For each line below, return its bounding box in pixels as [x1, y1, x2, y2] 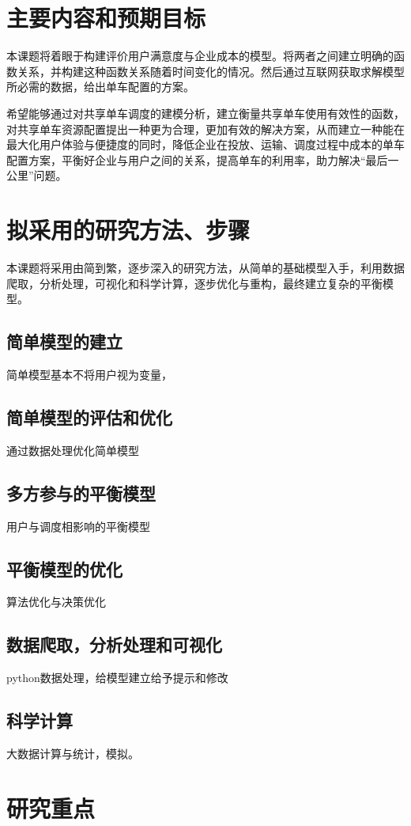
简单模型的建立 [6, 329, 123, 354]
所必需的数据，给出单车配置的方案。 [6, 78, 194, 95]
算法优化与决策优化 [6, 593, 106, 610]
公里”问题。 [6, 167, 67, 184]
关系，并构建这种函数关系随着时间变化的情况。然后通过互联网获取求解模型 [17, 63, 405, 79]
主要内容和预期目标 [6, 2, 206, 34]
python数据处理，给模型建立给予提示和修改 [6, 669, 228, 686]
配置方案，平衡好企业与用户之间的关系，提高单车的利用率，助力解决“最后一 [6, 151, 399, 168]
